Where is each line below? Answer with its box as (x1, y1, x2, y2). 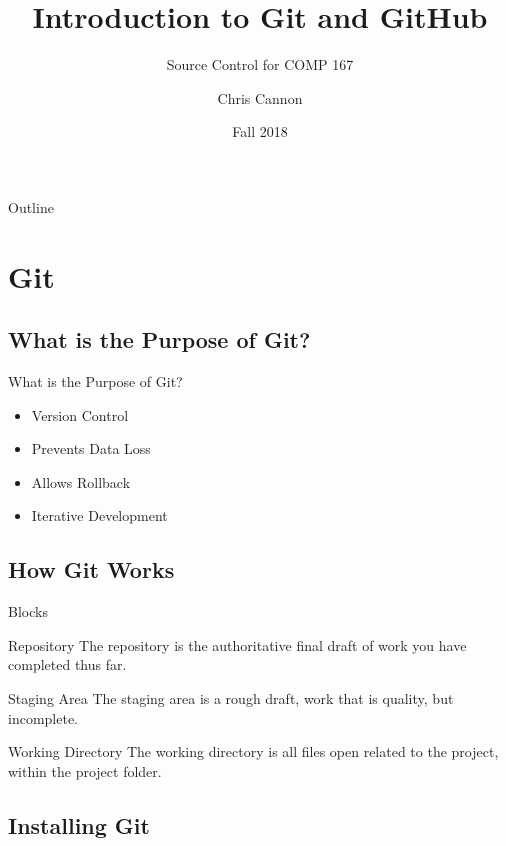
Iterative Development (31, 505, 168, 526)
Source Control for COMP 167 (166, 54, 354, 75)
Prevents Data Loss (31, 438, 151, 459)
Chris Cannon (217, 87, 303, 108)
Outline (8, 196, 54, 217)
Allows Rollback (31, 471, 131, 492)
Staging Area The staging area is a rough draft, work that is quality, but (8, 688, 454, 709)
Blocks (8, 601, 48, 622)
